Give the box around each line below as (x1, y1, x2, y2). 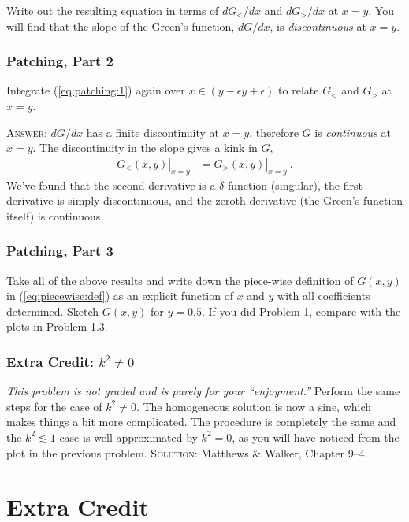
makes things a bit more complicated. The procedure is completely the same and (6, 413, 396, 430)
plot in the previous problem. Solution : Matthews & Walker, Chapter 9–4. (6, 444, 368, 461)
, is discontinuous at (270, 17, 366, 34)
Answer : (6, 124, 47, 140)
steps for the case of (6, 398, 102, 414)
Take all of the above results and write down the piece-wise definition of (6, 272, 354, 288)
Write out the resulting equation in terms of (6, 2, 219, 18)
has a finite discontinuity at (86, 124, 220, 140)
